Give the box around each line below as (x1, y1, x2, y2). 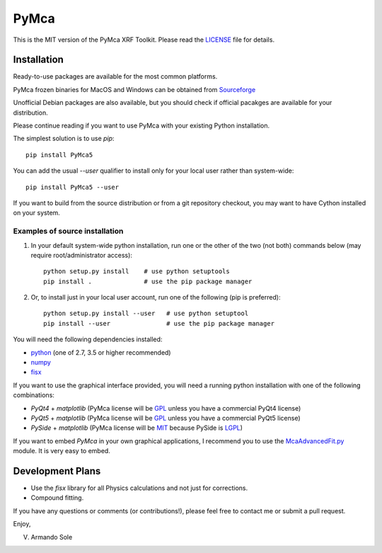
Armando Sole (30, 532, 73, 541)
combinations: (13, 391, 54, 399)
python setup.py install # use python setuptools (43, 268, 230, 275)
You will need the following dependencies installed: (13, 335, 163, 343)
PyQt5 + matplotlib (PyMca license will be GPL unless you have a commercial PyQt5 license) (30, 414, 301, 422)
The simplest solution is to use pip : (13, 135, 115, 143)
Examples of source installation (13, 227, 124, 236)
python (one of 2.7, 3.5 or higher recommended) (30, 348, 171, 357)
